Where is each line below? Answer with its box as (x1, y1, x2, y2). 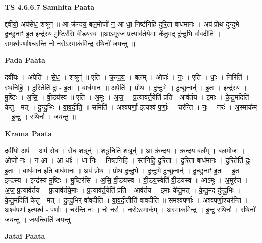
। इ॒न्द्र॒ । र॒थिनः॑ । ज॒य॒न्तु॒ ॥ (5, 111, 76, 122)
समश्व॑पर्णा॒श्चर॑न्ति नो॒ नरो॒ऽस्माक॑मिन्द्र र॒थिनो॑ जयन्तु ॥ (5, 38, 135, 48)
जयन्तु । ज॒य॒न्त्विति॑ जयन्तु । (5, 214, 78, 224)
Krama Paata (5, 128, 52, 138)
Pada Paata (5, 55, 45, 65)
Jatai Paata (5, 231, 45, 241)
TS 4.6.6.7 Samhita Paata (5, 2, 95, 12)
